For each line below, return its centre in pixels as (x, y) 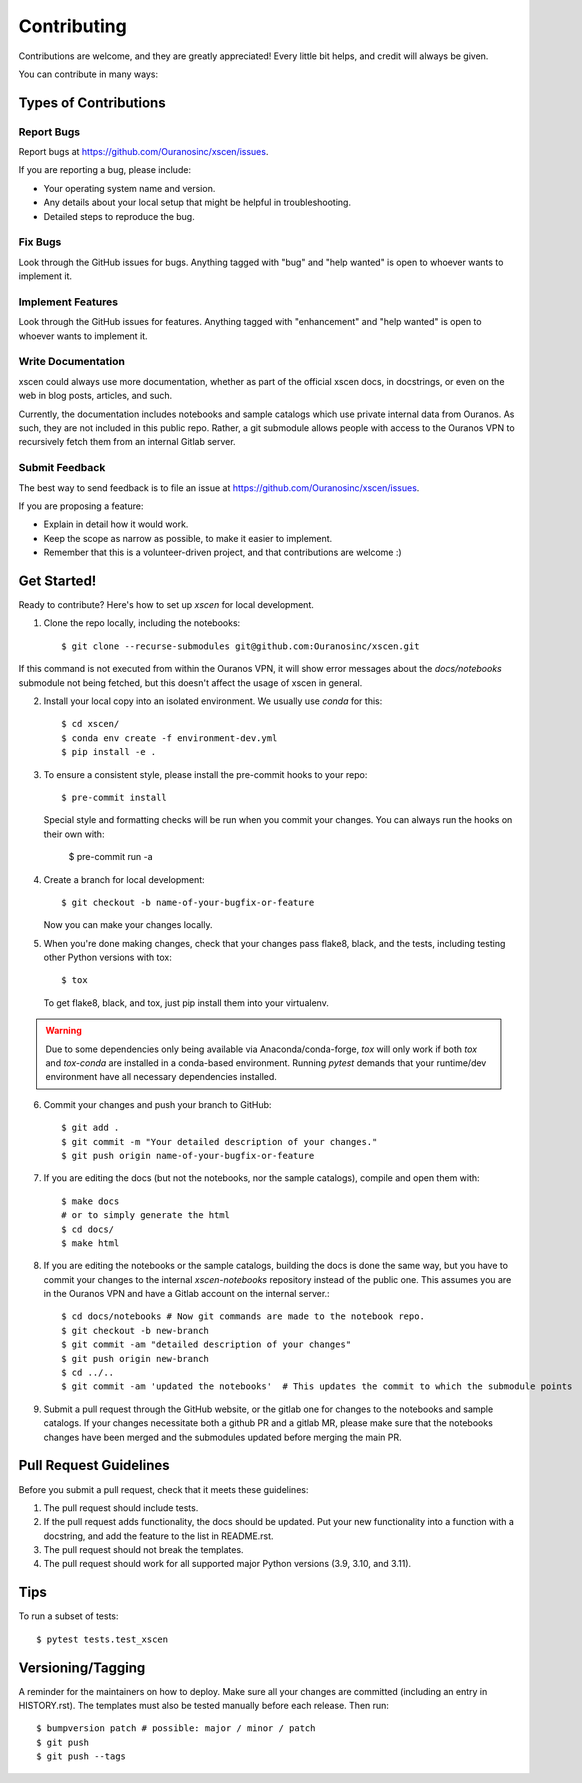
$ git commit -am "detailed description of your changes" (206, 1344)
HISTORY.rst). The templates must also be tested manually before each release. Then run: (204, 1706)
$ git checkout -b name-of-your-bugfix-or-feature (188, 902)
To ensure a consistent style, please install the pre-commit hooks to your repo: (205, 774)
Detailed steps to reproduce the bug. (119, 216)
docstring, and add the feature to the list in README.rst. (158, 1536)
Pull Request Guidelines (94, 1465)
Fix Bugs (40, 242)
